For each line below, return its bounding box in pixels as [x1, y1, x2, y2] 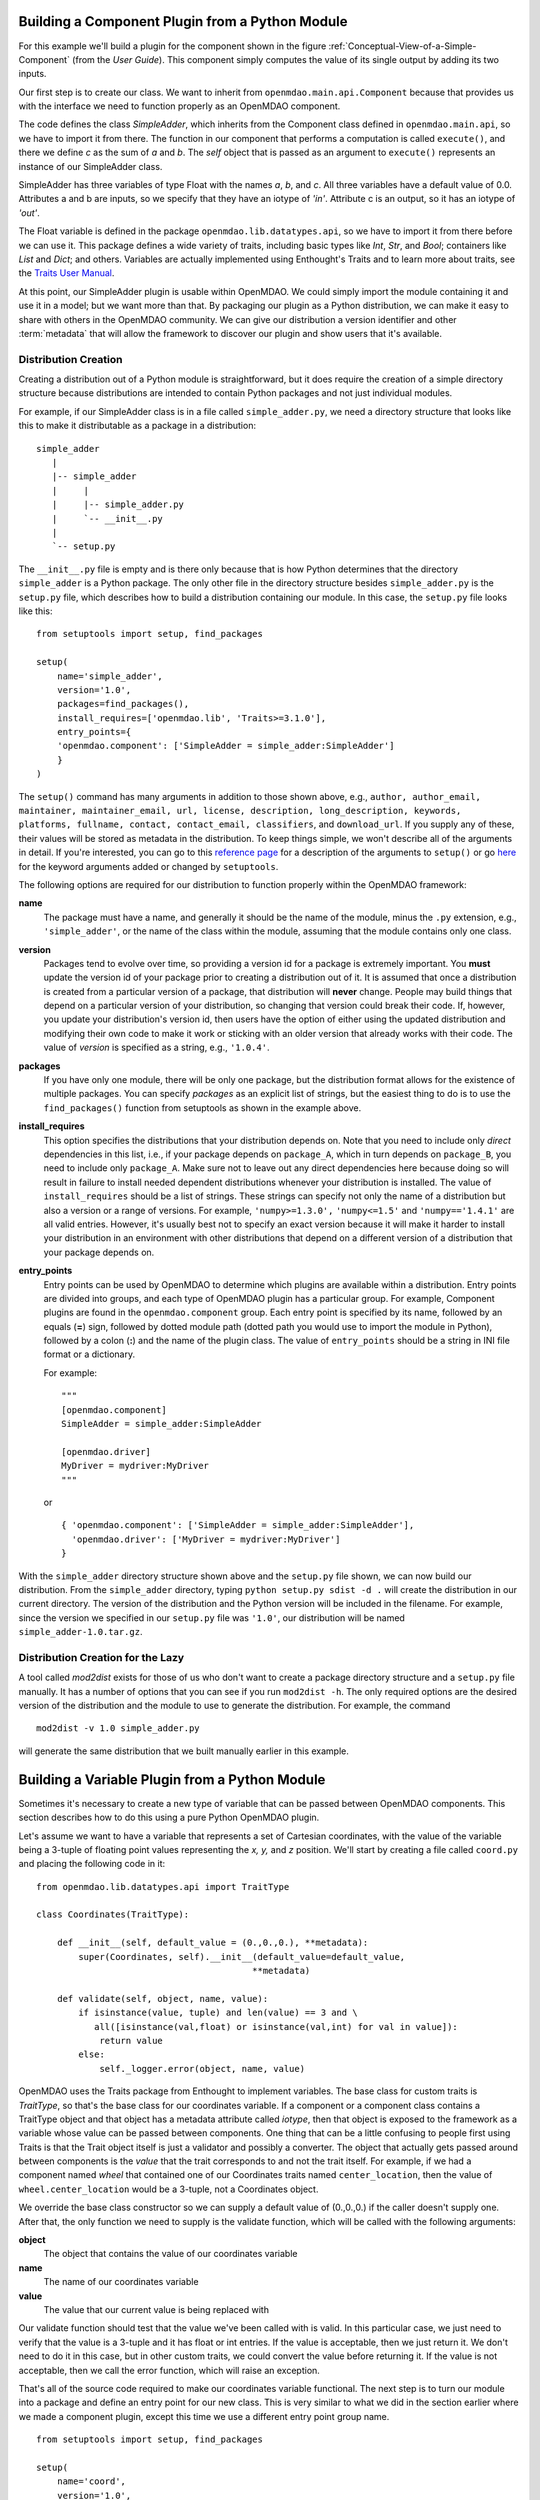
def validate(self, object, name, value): [56, 1993, 269, 2004]
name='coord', [56, 2476, 127, 2487]
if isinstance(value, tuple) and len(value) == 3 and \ [78, 2007, 359, 2019]
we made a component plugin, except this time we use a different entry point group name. [18, 2410, 390, 2422]
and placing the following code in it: [18, 1858, 166, 1870]
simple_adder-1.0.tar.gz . [18, 1626, 143, 1638]
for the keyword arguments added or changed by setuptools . [18, 860, 279, 872]
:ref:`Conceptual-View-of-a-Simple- [328, 40, 477, 52]
